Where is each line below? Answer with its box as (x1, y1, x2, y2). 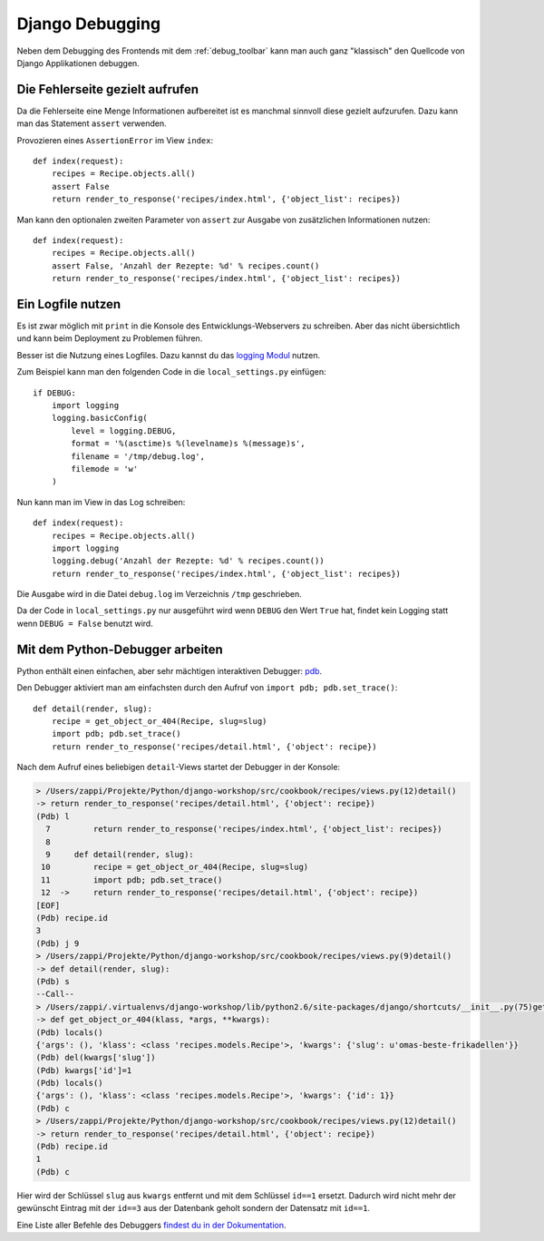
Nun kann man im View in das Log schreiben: (16, 496, 186, 507)
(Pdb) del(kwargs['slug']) (35, 1052, 156, 1063)
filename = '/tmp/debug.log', (71, 451, 206, 462)
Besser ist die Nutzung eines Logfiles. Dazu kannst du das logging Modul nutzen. (16, 349, 321, 360)
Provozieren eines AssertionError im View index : (16, 134, 214, 145)
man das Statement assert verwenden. (16, 118, 167, 129)
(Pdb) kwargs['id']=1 (35, 1065, 132, 1075)
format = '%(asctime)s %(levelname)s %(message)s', (71, 438, 306, 449)
